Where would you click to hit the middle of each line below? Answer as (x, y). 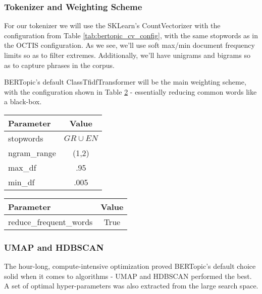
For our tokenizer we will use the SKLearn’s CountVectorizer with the (112, 25)
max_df (22, 167)
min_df (21, 182)
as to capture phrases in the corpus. (59, 65)
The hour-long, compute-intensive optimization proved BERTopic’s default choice (130, 266)
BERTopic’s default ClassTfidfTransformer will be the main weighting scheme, (125, 82)
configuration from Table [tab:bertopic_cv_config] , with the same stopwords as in (131, 35)
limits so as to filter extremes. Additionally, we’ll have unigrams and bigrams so (127, 55)
